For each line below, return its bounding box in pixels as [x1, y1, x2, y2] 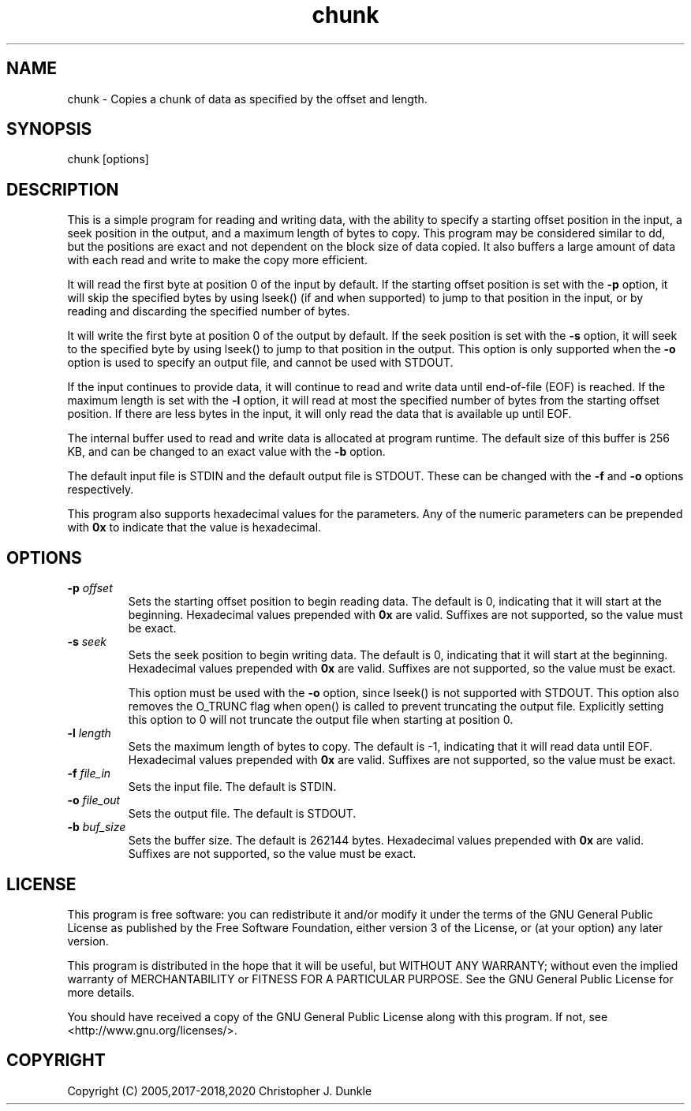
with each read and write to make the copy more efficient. [67, 253, 368, 267]
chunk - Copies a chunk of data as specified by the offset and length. [67, 91, 428, 106]
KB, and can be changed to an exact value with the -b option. [67, 445, 386, 459]
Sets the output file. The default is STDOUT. [128, 807, 357, 821]
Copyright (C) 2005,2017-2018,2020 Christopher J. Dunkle [67, 1083, 372, 1098]
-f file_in [67, 766, 111, 781]
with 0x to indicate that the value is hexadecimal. [67, 520, 322, 535]
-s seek [67, 635, 106, 649]
